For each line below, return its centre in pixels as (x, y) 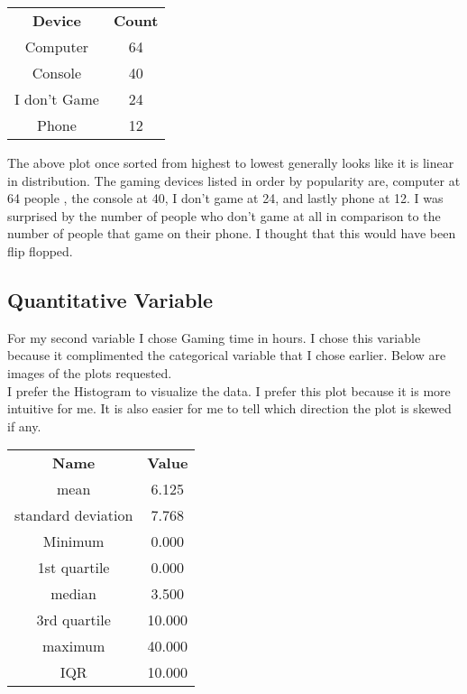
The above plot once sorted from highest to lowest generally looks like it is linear (231, 162)
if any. (24, 426)
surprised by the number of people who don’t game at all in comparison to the (224, 215)
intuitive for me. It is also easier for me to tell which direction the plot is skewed (229, 408)
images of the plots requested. (90, 372)
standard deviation (74, 515)
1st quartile (73, 568)
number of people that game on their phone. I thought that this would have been (232, 233)
